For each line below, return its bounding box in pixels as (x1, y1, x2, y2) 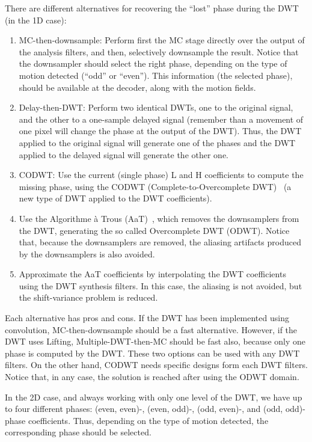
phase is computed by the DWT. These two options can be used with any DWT (5, 346, 300, 359)
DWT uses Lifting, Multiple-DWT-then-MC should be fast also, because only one (5, 335, 305, 348)
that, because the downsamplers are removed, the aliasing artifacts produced (19, 236, 301, 248)
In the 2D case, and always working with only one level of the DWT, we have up (5, 390, 302, 403)
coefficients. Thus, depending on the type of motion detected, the (28, 414, 269, 426)
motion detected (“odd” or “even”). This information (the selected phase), (19, 69, 293, 81)
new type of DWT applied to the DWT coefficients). (19, 192, 212, 204)
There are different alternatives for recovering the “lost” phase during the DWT (5, 2, 299, 14)
